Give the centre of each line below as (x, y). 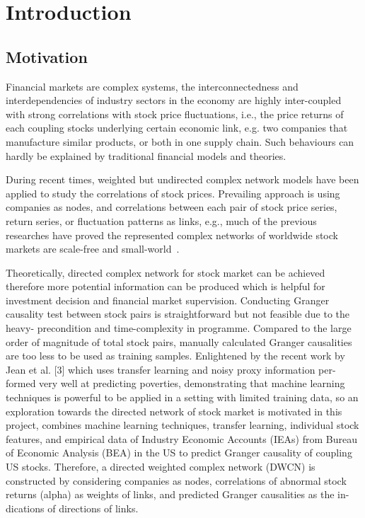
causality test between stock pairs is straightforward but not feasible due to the (178, 314)
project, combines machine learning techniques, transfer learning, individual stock (182, 425)
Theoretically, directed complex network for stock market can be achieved (166, 272)
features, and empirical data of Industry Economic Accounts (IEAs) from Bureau (181, 438)
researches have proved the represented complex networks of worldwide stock (172, 235)
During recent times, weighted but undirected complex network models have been (182, 179)
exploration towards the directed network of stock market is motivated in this (174, 411)
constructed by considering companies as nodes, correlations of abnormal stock (176, 480)
